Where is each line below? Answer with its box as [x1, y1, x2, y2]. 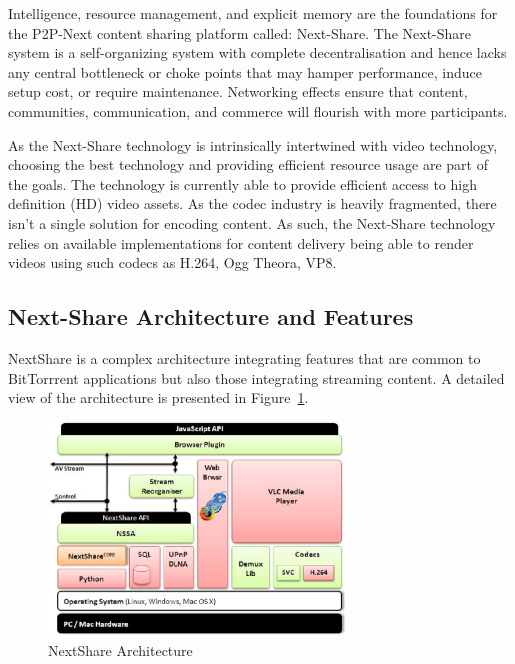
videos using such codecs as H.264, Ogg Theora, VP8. [8, 252, 337, 273]
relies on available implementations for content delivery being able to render [8, 232, 474, 253]
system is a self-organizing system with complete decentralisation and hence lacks [8, 42, 507, 63]
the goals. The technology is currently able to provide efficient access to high [8, 173, 477, 194]
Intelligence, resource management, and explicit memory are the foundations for [8, 3, 498, 23]
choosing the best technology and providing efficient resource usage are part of [8, 154, 488, 175]
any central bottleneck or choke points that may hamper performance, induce [8, 61, 482, 82]
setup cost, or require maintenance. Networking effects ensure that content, [8, 81, 468, 102]
